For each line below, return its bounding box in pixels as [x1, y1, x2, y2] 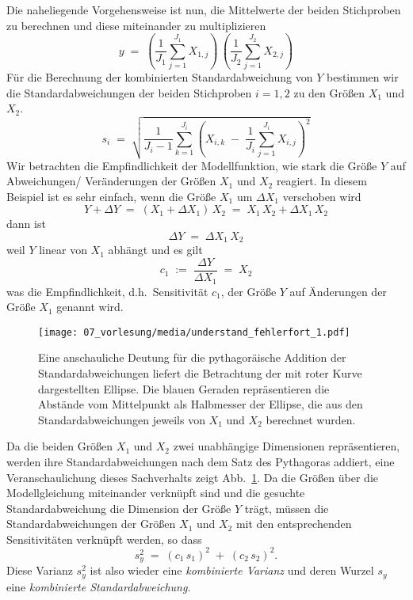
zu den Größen [293, 84, 365, 101]
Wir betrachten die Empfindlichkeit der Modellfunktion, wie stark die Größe [6, 157, 377, 173]
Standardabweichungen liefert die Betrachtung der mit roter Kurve [38, 364, 362, 381]
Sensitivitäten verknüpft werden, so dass [6, 530, 202, 547]
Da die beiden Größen [6, 438, 113, 454]
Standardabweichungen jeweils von [38, 411, 205, 427]
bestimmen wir [326, 68, 399, 85]
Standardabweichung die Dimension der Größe [6, 499, 231, 516]
